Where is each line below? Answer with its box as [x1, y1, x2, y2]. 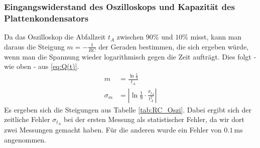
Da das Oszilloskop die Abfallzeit [4, 31, 106, 42]
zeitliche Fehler [4, 114, 50, 124]
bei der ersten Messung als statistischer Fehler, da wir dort [64, 114, 244, 124]
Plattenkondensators [4, 11, 89, 24]
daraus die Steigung [4, 41, 65, 51]
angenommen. [4, 134, 46, 144]
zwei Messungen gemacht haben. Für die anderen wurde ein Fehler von [4, 124, 222, 135]
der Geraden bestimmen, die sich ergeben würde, [98, 41, 249, 51]
